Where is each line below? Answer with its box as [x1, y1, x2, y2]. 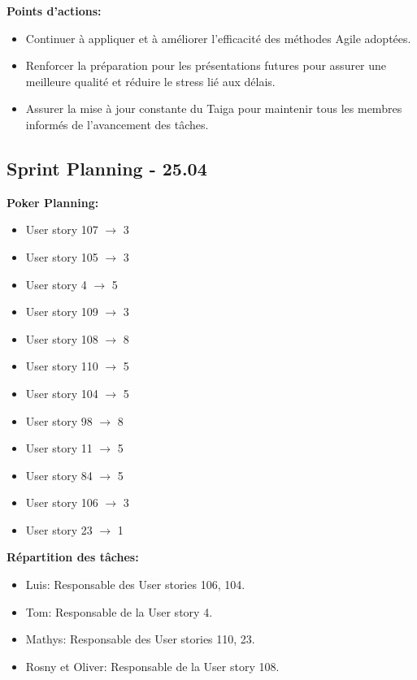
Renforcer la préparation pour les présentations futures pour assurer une [25, 57, 387, 74]
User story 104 [25, 384, 98, 401]
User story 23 [25, 521, 93, 538]
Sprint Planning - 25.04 [7, 155, 207, 180]
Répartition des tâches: [7, 548, 139, 565]
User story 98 [25, 412, 93, 429]
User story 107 [25, 221, 98, 238]
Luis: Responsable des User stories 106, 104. [25, 576, 245, 593]
